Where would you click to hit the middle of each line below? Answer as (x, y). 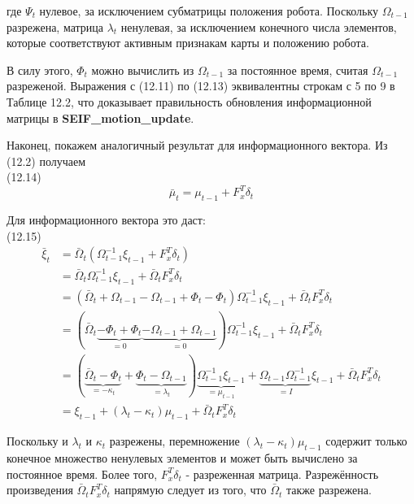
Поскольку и (37, 441)
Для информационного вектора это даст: (106, 220)
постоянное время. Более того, (82, 474)
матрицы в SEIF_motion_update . (100, 117)
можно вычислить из (143, 70)
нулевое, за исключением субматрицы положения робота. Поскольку (209, 11)
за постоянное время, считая (298, 70)
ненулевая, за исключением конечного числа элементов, (259, 26)
